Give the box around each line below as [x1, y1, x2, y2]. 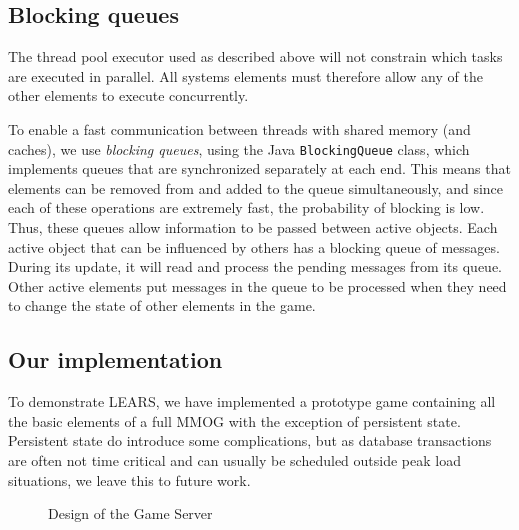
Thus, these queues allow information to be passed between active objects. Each [8, 217, 498, 238]
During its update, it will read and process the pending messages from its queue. [8, 256, 503, 277]
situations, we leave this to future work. [8, 469, 251, 490]
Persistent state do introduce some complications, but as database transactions [8, 430, 492, 451]
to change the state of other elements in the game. [8, 295, 316, 316]
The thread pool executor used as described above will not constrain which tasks [8, 46, 503, 67]
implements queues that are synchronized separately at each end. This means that [8, 158, 511, 179]
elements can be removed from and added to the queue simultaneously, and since [8, 177, 504, 198]
